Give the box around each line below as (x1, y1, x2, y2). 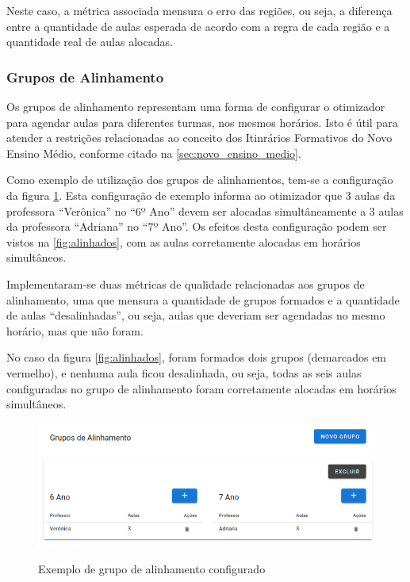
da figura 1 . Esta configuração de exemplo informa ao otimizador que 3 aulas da (6, 186, 396, 203)
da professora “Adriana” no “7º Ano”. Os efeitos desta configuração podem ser (6, 218, 387, 235)
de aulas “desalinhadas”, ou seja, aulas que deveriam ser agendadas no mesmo (6, 307, 385, 324)
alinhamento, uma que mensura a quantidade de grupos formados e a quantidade (6, 291, 400, 308)
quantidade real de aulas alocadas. (6, 33, 173, 50)
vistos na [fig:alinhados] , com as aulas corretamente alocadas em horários (6, 233, 361, 250)
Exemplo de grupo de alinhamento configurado (38, 561, 266, 577)
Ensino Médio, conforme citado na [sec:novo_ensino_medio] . (6, 144, 301, 161)
